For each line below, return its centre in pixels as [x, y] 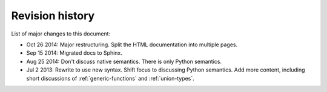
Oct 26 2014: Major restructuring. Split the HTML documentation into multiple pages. [132, 44]
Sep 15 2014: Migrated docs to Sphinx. [74, 53]
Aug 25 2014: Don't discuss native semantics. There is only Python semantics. [124, 61]
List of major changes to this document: [61, 34]
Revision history [53, 16]
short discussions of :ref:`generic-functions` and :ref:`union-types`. [111, 78]
